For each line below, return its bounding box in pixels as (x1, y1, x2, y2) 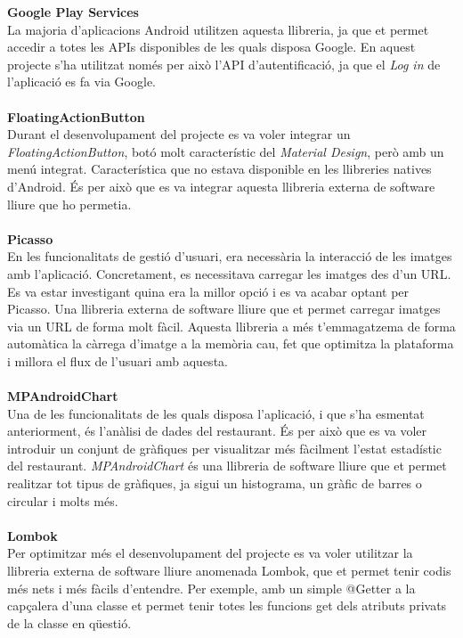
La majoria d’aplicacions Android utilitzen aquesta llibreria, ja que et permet (7, 20, 429, 38)
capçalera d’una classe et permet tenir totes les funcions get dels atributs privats (7, 596, 447, 615)
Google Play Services (7, 3, 139, 20)
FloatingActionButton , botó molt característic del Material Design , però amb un (7, 142, 444, 160)
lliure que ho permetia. (7, 194, 132, 213)
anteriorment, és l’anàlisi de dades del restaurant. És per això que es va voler (7, 421, 427, 440)
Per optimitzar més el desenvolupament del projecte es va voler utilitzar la (7, 544, 413, 562)
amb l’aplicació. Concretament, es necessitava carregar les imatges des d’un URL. (7, 264, 451, 282)
